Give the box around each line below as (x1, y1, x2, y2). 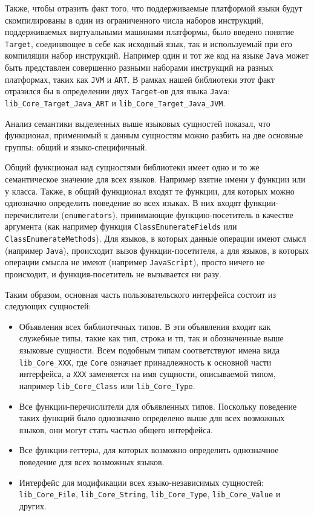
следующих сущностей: (5, 300, 91, 312)
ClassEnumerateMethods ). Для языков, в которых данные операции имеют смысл (5, 232, 306, 245)
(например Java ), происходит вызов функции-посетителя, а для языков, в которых (5, 243, 309, 256)
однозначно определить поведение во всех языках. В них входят (5, 196, 241, 209)
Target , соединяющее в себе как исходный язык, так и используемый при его (5, 37, 292, 50)
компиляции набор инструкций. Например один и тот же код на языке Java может (5, 49, 309, 62)
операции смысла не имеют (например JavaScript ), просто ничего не (5, 256, 265, 268)
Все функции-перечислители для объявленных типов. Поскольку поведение (19, 399, 297, 412)
